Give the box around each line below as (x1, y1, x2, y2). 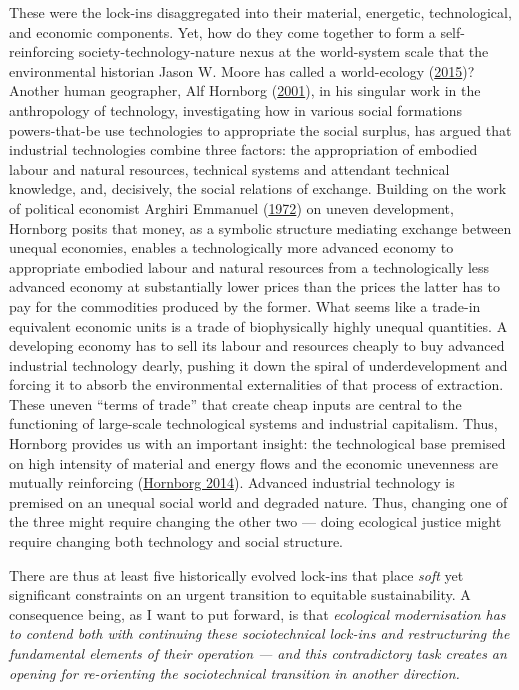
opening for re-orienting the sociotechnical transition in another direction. (9, 662, 460, 683)
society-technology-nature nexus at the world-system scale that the (78, 41, 489, 62)
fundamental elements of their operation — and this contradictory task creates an (9, 643, 507, 663)
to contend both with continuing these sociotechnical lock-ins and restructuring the (9, 623, 510, 644)
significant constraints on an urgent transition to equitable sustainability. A (9, 584, 471, 605)
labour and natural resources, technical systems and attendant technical (9, 158, 450, 179)
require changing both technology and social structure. (9, 531, 344, 552)
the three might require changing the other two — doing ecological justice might (9, 511, 502, 532)
